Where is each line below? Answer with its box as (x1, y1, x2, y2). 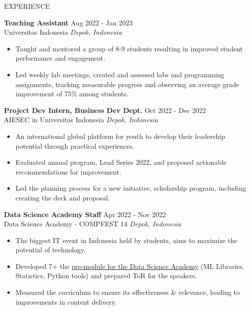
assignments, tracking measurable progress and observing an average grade (15, 79, 239, 89)
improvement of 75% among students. (15, 89, 129, 99)
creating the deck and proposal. (15, 192, 110, 202)
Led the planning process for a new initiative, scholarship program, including (15, 183, 246, 193)
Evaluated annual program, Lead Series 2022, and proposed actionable (15, 157, 227, 167)
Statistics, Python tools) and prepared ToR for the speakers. (15, 270, 197, 281)
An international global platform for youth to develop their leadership (15, 131, 225, 141)
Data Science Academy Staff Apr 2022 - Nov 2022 (4, 209, 166, 219)
